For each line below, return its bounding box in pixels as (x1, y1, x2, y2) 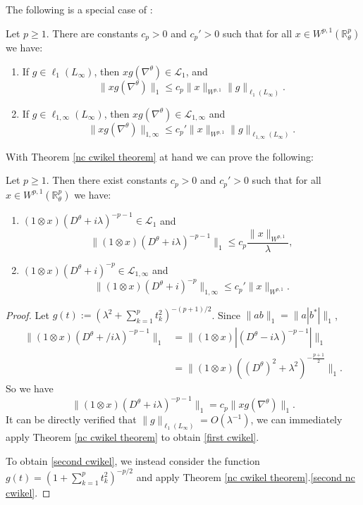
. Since (211, 307, 240, 322)
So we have (6, 380, 54, 395)
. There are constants (46, 25, 138, 40)
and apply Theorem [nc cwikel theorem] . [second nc (136, 469, 355, 484)
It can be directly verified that (6, 412, 137, 427)
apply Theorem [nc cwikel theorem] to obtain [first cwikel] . (6, 429, 259, 444)
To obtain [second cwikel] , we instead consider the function (6, 453, 260, 468)
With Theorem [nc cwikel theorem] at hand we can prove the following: (6, 149, 314, 163)
